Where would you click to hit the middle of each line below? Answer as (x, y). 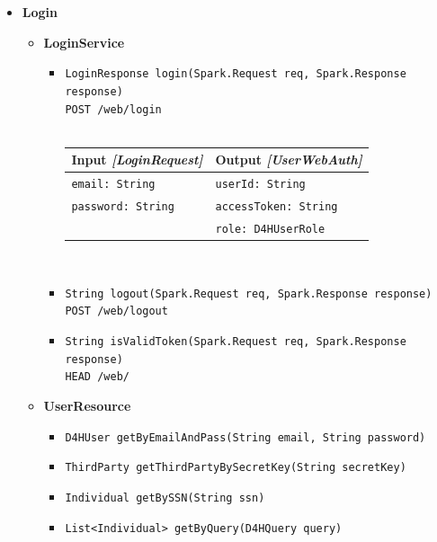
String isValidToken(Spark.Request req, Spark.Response (236, 341)
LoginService (84, 42)
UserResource (87, 405)
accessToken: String (276, 207)
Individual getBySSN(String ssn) (165, 498)
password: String (123, 207)
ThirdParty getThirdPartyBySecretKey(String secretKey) (236, 468)
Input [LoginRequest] (137, 160)
